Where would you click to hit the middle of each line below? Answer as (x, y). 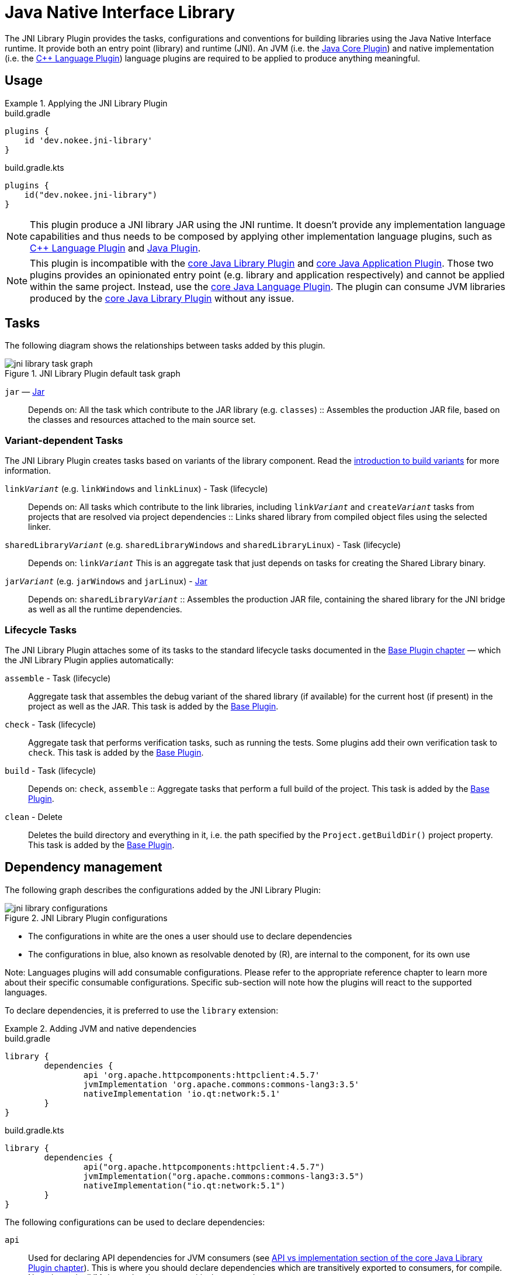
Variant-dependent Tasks (64, 440)
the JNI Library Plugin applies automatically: (89, 660)
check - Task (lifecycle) (50, 724)
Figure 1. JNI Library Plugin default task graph (93, 374)
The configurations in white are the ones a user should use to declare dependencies (190, 936)
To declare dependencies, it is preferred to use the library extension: (142, 1010)
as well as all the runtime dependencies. (105, 609)
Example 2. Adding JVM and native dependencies (101, 1028)
